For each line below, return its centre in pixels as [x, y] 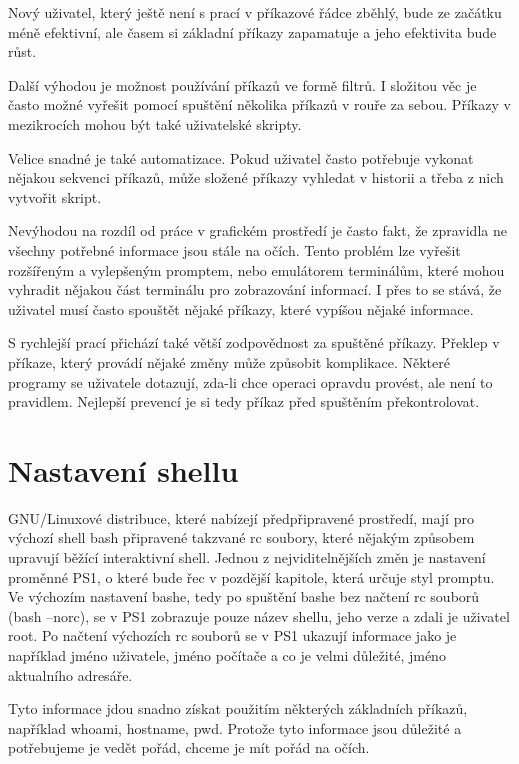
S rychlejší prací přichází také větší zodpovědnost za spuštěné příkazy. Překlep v [254, 342]
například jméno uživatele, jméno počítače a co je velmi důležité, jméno [227, 654]
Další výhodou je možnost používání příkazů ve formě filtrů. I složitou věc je [242, 84]
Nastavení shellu [123, 469]
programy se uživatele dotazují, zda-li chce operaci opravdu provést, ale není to [250, 381]
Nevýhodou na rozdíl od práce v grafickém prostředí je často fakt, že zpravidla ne [257, 230]
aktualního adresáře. [70, 674]
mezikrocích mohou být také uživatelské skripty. [155, 123]
